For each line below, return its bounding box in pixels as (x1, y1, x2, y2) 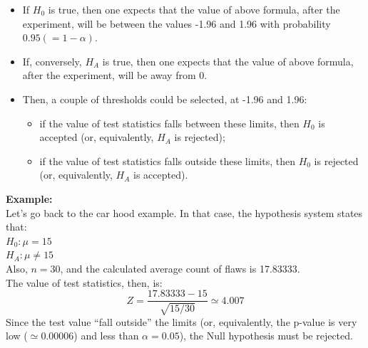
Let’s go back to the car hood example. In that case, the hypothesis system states (6, 205, 363, 220)
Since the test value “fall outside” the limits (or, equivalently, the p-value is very (6, 314, 357, 329)
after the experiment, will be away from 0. (22, 68, 208, 83)
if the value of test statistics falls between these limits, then (39, 115, 300, 130)
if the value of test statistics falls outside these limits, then (39, 153, 295, 168)
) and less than (73, 328, 139, 343)
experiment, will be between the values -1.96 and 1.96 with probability (22, 16, 331, 31)
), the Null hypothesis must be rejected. (179, 328, 353, 343)
